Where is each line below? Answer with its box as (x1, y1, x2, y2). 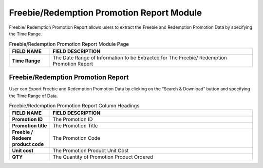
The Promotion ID (53, 116, 93, 123)
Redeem (12, 135, 32, 142)
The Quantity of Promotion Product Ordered (53, 153, 153, 160)
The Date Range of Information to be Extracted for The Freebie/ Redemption (53, 54, 227, 61)
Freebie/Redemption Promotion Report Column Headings (9, 102, 140, 109)
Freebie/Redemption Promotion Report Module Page (9, 40, 129, 47)
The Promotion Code (53, 135, 101, 142)
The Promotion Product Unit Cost (53, 147, 129, 154)
